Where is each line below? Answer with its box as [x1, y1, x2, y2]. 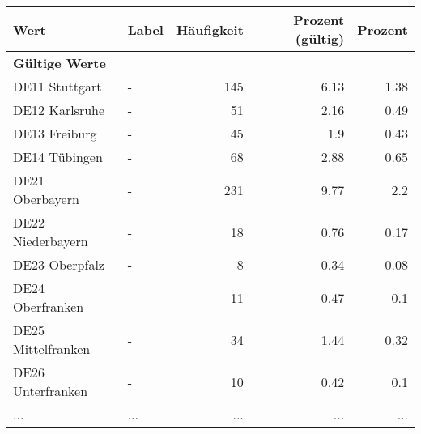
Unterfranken [13, 381, 88, 400]
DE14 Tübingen [13, 147, 103, 166]
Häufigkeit [176, 19, 244, 39]
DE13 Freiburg [13, 124, 97, 143]
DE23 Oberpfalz [13, 255, 104, 274]
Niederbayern [13, 232, 88, 250]
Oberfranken [13, 297, 84, 316]
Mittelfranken [13, 339, 91, 358]
